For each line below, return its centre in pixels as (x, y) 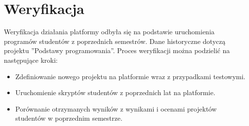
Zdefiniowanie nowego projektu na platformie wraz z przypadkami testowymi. (130, 76)
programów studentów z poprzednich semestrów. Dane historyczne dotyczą (115, 41)
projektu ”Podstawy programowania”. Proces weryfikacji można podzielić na (117, 50)
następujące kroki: (31, 60)
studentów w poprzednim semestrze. (69, 118)
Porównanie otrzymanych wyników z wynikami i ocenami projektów (116, 108)
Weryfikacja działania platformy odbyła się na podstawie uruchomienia (109, 32)
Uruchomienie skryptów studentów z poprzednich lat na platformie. (115, 92)
